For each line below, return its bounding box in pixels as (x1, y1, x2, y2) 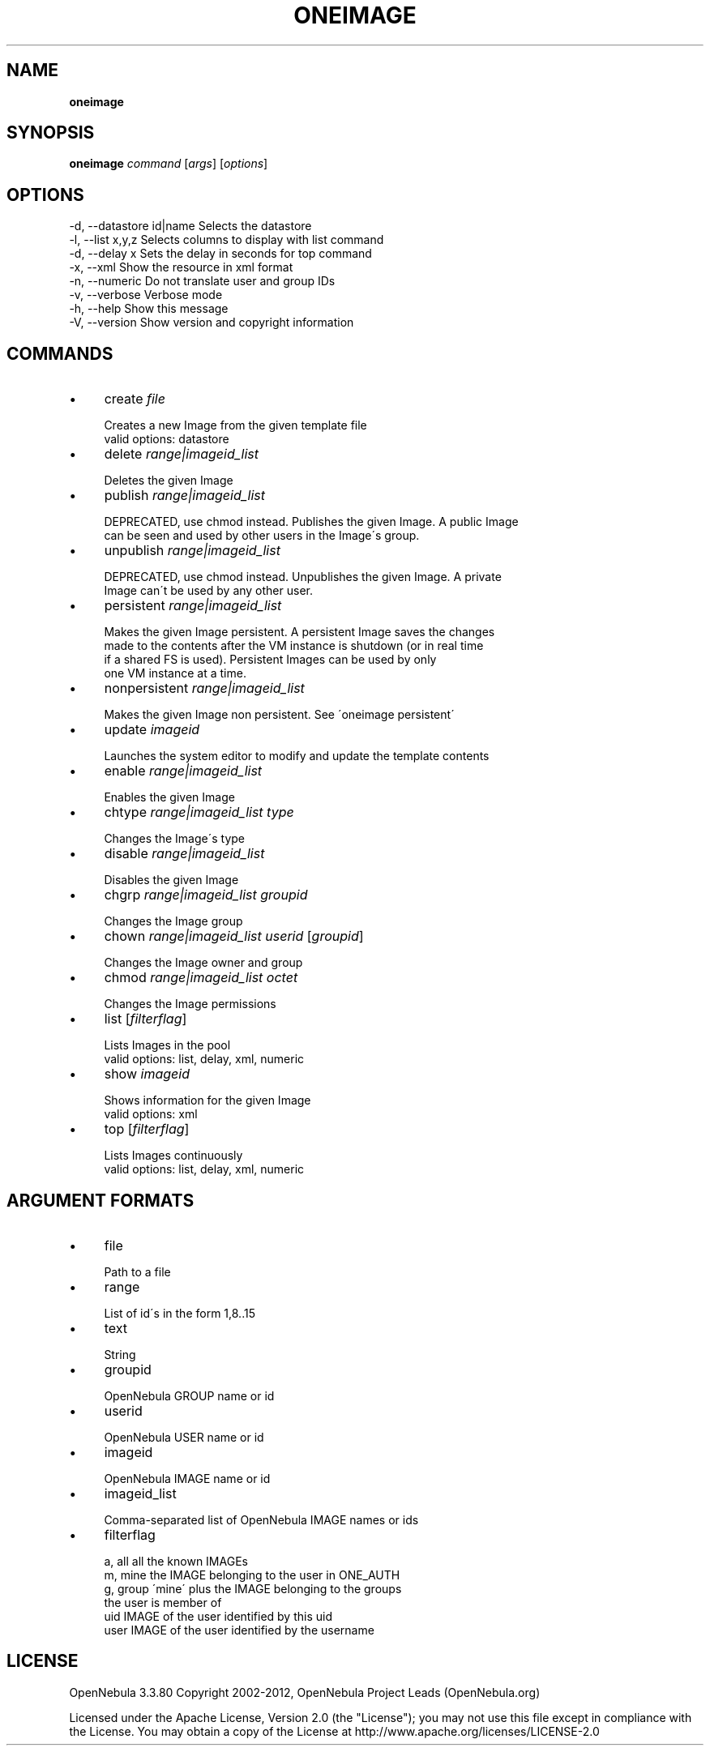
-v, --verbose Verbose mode (69, 288, 223, 302)
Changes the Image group (104, 914, 243, 929)
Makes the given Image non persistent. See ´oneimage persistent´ (104, 707, 455, 722)
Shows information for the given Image (104, 1093, 311, 1108)
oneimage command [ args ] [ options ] (69, 156, 268, 171)
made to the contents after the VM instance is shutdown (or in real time (104, 639, 484, 653)
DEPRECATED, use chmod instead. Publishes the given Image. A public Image (104, 515, 519, 529)
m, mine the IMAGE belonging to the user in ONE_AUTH (104, 1567, 400, 1582)
